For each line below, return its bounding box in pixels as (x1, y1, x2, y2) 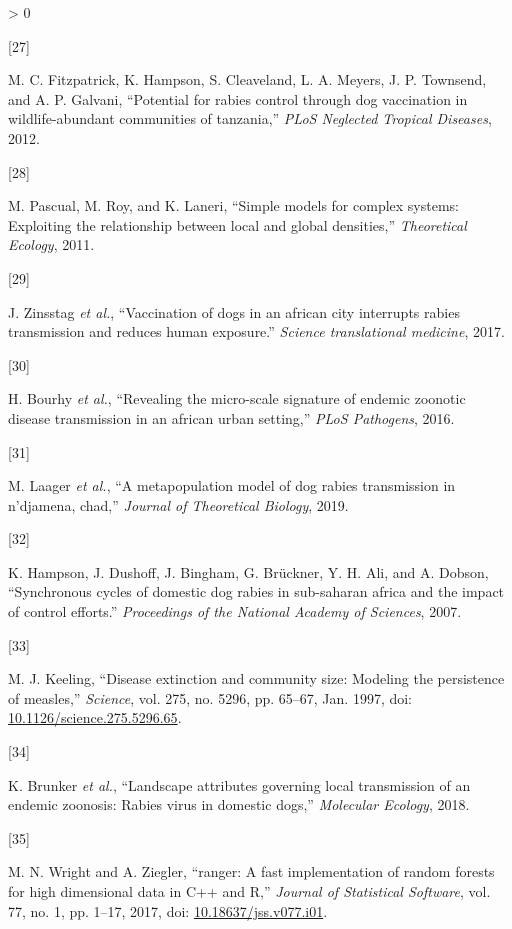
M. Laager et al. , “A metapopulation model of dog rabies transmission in (8, 475, 456, 496)
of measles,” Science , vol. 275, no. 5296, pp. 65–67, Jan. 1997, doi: (8, 687, 413, 708)
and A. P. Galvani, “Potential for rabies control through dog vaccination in (8, 88, 468, 109)
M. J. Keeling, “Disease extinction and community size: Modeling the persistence (8, 668, 505, 689)
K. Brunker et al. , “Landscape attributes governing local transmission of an (8, 774, 471, 795)
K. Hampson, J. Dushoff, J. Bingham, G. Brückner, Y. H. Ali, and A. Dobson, (8, 561, 489, 582)
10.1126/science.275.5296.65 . (8, 707, 182, 728)
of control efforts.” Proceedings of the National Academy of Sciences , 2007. (8, 601, 462, 622)
